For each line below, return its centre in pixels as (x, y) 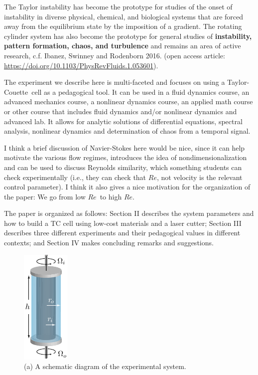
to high (111, 196)
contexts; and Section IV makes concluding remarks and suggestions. (109, 243)
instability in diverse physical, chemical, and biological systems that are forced (124, 16)
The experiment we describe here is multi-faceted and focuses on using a (115, 82)
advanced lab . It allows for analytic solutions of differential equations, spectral (123, 121)
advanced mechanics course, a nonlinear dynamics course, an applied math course (129, 101)
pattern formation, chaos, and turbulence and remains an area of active (123, 46)
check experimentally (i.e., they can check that (75, 177)
